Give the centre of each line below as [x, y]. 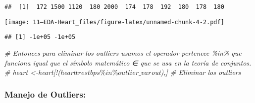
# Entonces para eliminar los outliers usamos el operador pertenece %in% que [123, 52]
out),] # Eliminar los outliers [196, 72]
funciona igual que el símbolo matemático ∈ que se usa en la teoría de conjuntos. [128, 62]
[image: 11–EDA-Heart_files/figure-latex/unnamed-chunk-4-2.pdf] [114, 22]
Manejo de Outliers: [45, 94]
